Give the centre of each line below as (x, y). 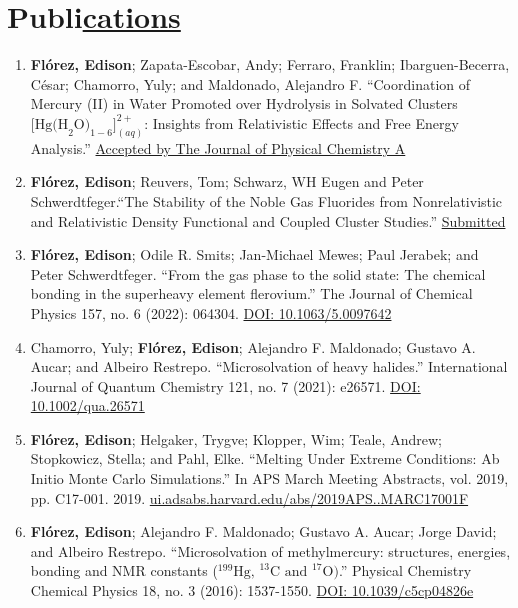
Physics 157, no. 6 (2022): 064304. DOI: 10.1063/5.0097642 (211, 312)
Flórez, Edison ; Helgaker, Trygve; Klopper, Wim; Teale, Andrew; (236, 438)
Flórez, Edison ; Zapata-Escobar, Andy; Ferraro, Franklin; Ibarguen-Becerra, (270, 64)
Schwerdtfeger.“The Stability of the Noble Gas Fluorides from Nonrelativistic (266, 200)
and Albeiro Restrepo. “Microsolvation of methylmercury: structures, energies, (270, 550)
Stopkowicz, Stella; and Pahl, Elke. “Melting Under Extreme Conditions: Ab (265, 458)
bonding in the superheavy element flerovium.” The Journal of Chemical (251, 293)
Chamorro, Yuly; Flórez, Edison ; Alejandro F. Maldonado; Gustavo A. (253, 346)
